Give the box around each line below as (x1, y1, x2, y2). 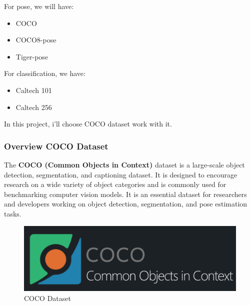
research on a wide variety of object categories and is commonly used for (4, 179, 226, 189)
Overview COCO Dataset (4, 139, 108, 152)
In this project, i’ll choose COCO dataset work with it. (4, 118, 172, 129)
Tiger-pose (15, 51, 48, 61)
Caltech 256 (15, 101, 52, 112)
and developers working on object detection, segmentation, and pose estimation (4, 198, 247, 209)
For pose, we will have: (4, 1, 74, 11)
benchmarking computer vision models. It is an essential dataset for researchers (4, 188, 247, 199)
